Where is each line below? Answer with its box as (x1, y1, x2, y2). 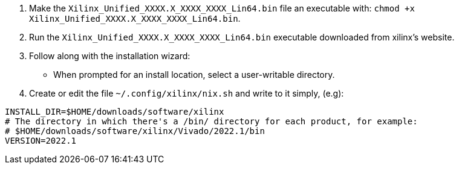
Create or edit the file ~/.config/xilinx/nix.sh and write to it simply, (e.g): (29, 88, 344, 98)
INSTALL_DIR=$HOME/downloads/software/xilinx (5, 107, 224, 116)
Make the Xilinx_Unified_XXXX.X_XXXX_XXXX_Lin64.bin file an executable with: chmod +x (29, 3, 415, 13)
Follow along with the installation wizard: (29, 51, 190, 61)
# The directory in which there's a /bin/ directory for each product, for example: (5, 116, 418, 126)
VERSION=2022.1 (5, 136, 77, 145)
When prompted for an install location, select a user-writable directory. (53, 69, 335, 80)
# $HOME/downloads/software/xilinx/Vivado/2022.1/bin (5, 126, 265, 136)
